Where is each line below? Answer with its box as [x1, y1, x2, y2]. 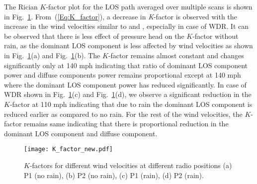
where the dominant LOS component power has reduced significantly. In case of [4, 79, 247, 90]
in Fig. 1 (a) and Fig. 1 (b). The [4, 50, 100, 60]
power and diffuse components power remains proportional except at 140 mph [4, 70, 241, 80]
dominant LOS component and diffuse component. [4, 128, 158, 138]
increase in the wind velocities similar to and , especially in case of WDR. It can [4, 21, 249, 31]
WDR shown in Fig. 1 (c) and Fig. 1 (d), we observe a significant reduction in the [4, 89, 252, 99]
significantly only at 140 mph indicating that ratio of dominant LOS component [4, 60, 248, 70]
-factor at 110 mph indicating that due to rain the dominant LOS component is [9, 98, 253, 109]
